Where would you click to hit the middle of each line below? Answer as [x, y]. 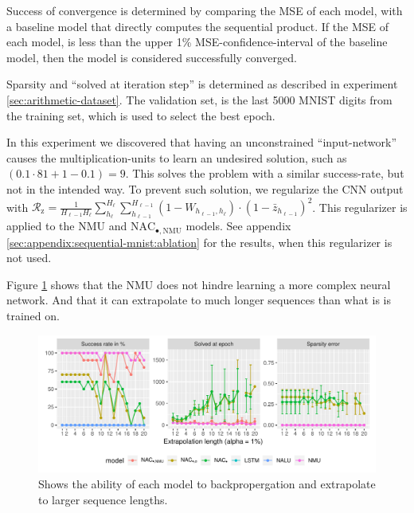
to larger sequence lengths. [103, 499]
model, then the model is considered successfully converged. [152, 57]
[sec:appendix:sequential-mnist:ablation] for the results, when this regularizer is [199, 242]
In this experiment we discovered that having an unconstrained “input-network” [202, 142]
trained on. [33, 316]
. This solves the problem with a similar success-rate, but [265, 173]
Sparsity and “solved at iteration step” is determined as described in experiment [202, 84]
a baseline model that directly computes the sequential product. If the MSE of [198, 26]
